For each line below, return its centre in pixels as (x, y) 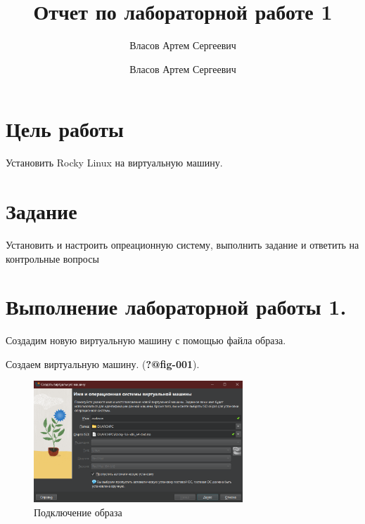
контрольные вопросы (52, 258)
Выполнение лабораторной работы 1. (176, 307)
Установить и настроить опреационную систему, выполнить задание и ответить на (182, 244)
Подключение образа (78, 512)
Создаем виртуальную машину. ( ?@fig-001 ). (103, 363)
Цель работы (65, 129)
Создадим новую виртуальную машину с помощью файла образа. (146, 340)
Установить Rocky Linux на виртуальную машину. (114, 163)
